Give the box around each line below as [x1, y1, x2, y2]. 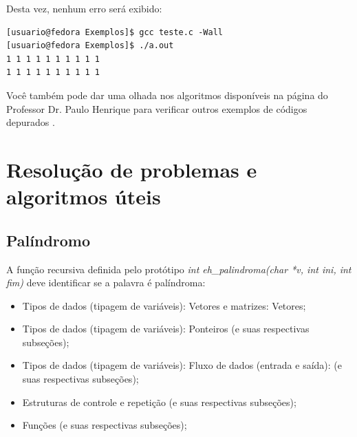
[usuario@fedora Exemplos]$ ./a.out [6, 41, 174, 51]
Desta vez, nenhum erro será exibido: [6, 1, 162, 15]
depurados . [6, 115, 55, 129]
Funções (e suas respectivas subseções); [22, 418, 187, 432]
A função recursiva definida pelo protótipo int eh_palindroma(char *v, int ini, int [6, 262, 351, 276]
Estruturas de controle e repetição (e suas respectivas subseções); [22, 394, 296, 409]
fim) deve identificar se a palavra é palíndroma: [6, 275, 206, 290]
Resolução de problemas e [6, 155, 257, 183]
